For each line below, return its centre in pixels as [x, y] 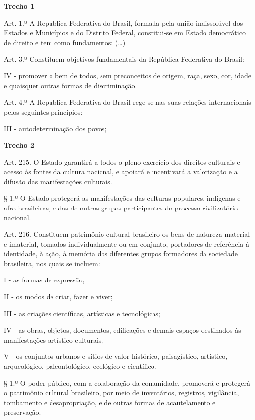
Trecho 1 [19, 6]
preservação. [23, 412]
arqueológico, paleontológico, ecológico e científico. [80, 366]
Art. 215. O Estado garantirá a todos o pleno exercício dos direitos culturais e [122, 162]
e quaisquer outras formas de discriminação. [71, 85]
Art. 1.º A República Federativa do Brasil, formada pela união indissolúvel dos [124, 23]
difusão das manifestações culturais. [58, 181]
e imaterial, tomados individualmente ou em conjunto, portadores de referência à [127, 244]
